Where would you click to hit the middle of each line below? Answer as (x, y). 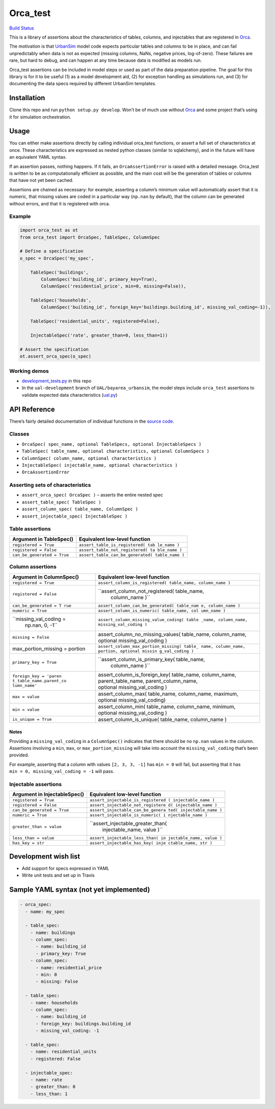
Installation (27, 98)
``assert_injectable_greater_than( (128, 823)
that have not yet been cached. (41, 180)
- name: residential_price (69, 967)
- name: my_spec (45, 911)
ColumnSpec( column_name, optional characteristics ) (89, 458)
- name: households (54, 1003)
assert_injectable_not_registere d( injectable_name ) (153, 805)
